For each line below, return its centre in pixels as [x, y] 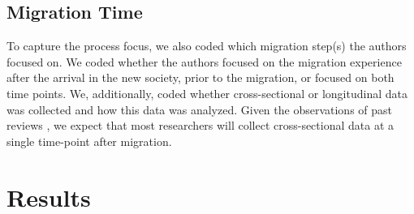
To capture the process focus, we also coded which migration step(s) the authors [207, 46]
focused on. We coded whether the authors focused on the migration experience [204, 61]
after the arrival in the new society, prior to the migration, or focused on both [201, 77]
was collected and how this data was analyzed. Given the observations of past [200, 109]
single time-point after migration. [89, 141]
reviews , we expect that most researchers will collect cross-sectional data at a [201, 125]
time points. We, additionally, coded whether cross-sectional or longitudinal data [207, 93]
